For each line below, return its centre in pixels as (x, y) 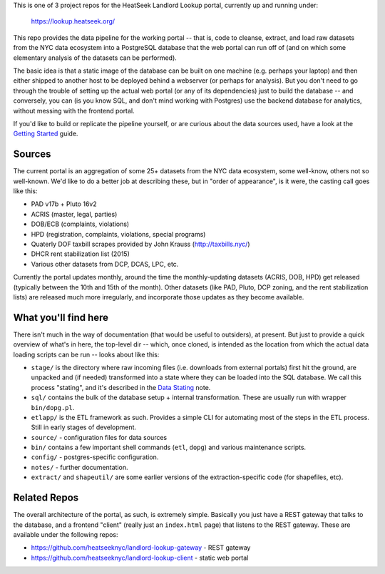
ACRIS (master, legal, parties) (74, 214)
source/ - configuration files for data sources (99, 437)
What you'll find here (61, 317)
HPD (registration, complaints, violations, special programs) (118, 234)
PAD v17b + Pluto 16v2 (64, 204)
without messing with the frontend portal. (74, 111)
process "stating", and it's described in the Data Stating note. (121, 387)
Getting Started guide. (46, 134)
